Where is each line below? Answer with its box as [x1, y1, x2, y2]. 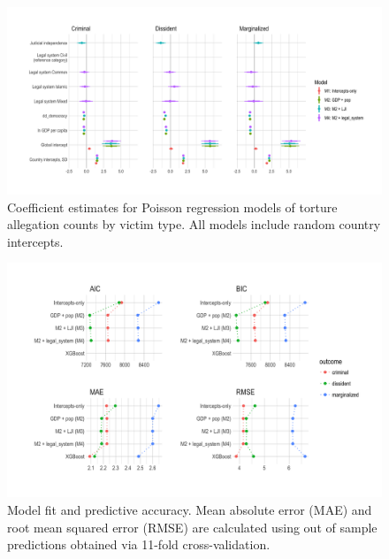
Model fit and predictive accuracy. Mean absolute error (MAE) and [7, 500, 372, 518]
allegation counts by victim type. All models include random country [7, 215, 381, 234]
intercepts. [7, 232, 64, 250]
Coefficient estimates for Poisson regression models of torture [7, 197, 338, 216]
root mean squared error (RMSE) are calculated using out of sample [7, 517, 378, 536]
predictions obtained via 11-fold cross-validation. [7, 535, 271, 554]
